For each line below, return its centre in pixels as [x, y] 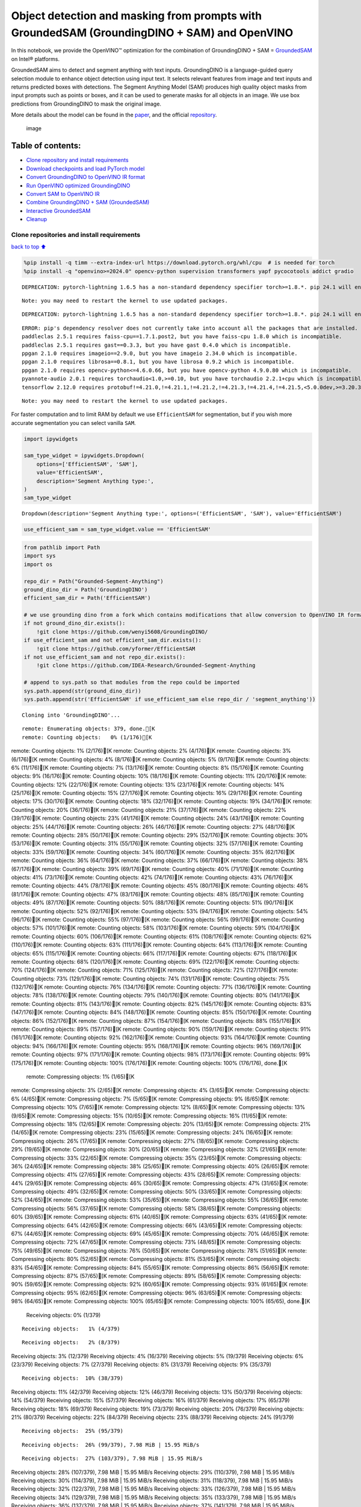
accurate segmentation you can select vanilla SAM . [74, 423]
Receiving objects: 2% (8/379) [71, 1342]
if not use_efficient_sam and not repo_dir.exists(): [105, 657]
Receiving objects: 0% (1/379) [63, 1315]
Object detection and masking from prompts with [136, 16]
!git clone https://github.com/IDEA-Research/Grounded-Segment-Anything [146, 665]
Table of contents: [46, 146]
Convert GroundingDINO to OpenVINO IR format [86, 177]
